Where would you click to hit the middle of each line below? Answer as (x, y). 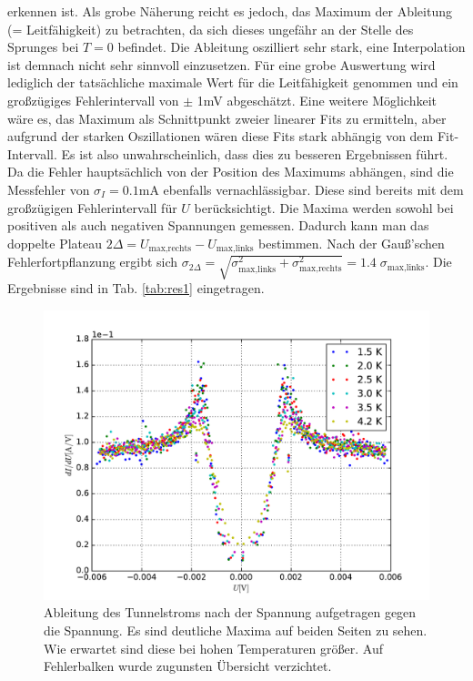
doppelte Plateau (55, 243)
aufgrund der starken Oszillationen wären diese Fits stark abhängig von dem (221, 136)
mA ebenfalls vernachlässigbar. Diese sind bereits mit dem (301, 189)
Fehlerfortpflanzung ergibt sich (93, 262)
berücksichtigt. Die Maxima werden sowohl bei (324, 207)
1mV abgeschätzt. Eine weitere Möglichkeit (317, 100)
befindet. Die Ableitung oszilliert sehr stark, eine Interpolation (292, 47)
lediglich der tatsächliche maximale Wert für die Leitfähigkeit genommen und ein (233, 82)
